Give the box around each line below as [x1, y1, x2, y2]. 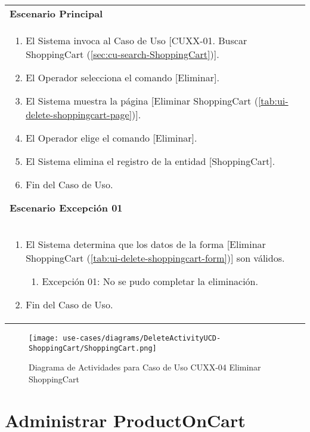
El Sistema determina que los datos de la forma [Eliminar [26, 237, 266, 251]
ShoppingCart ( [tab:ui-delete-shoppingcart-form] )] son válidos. [26, 251, 285, 265]
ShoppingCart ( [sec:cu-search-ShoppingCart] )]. [26, 47, 219, 61]
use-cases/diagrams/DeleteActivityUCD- [63, 334, 221, 342]
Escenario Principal [10, 7, 103, 20]
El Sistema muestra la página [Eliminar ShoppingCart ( [26, 94, 258, 108]
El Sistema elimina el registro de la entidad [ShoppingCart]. [26, 154, 275, 168]
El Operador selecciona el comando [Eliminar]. [26, 71, 219, 84]
